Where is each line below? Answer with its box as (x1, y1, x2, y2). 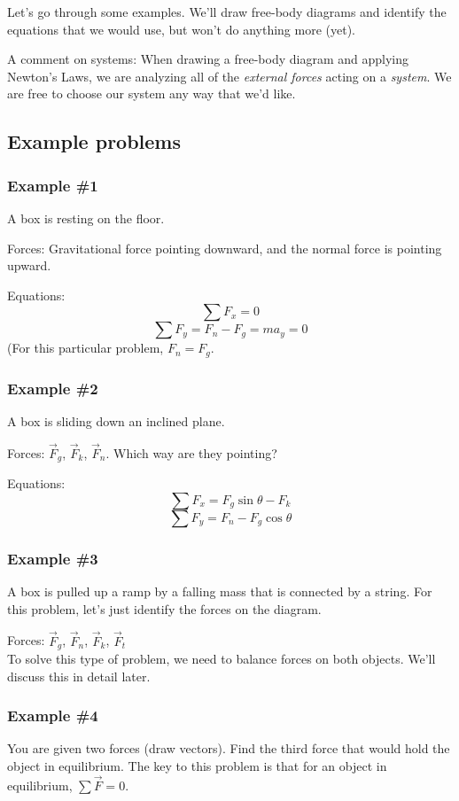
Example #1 (7, 174, 98, 196)
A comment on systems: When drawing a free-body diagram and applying (7, 50, 409, 68)
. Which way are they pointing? (105, 443, 277, 462)
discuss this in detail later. (7, 666, 151, 685)
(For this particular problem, (7, 338, 164, 357)
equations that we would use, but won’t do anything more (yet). (7, 19, 355, 38)
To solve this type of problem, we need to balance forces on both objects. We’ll (7, 649, 436, 667)
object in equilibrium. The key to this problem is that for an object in (7, 756, 387, 774)
